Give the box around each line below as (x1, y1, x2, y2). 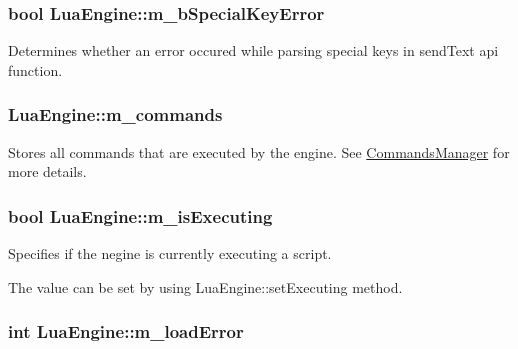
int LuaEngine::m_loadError (8, 319, 244, 344)
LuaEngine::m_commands (8, 102, 223, 127)
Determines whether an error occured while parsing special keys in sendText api (8, 40, 499, 61)
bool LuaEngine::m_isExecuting (8, 203, 273, 228)
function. (8, 59, 63, 80)
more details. (8, 161, 87, 182)
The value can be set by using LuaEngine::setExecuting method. (8, 276, 403, 297)
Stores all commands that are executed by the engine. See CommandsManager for (8, 141, 510, 162)
